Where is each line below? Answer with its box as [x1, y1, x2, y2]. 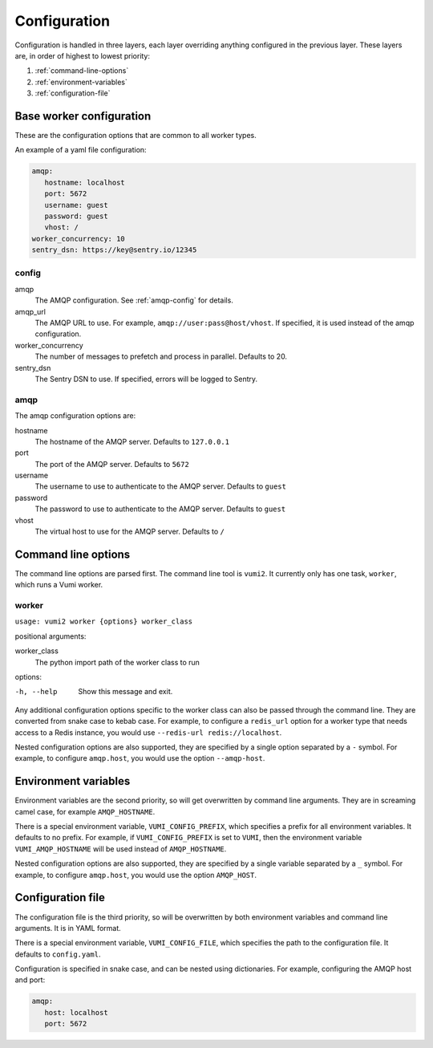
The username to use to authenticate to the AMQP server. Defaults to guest [34, 481, 286, 491]
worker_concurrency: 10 [31, 234, 126, 243]
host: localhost [44, 1008, 108, 1017]
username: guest [44, 201, 108, 209]
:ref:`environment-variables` [34, 77, 127, 87]
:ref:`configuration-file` [34, 88, 111, 98]
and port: [14, 975, 46, 985]
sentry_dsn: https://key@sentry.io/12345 [31, 246, 197, 254]
